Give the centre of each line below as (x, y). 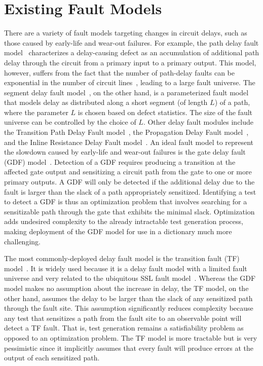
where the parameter (36, 112)
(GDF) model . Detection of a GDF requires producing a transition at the (120, 161)
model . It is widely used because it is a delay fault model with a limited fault (126, 268)
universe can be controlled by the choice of (70, 122)
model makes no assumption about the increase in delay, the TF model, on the (126, 288)
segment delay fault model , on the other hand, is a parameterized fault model (126, 92)
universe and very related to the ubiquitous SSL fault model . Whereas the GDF (130, 278)
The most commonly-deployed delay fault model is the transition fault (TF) (122, 258)
